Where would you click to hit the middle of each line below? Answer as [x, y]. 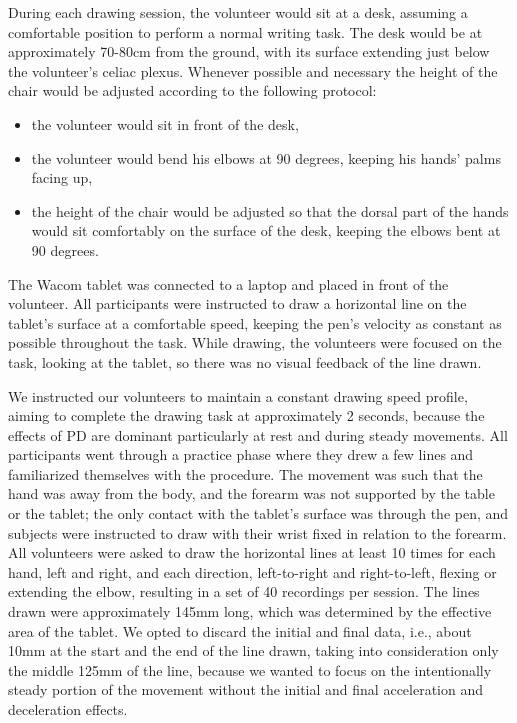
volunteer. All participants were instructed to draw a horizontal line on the [237, 303]
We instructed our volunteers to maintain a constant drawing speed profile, [238, 395]
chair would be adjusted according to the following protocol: [192, 90]
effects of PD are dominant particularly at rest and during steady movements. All [258, 434]
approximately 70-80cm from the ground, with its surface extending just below [249, 51]
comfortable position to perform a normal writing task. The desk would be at [245, 31]
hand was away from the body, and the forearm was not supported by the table [251, 493]
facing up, [62, 177]
